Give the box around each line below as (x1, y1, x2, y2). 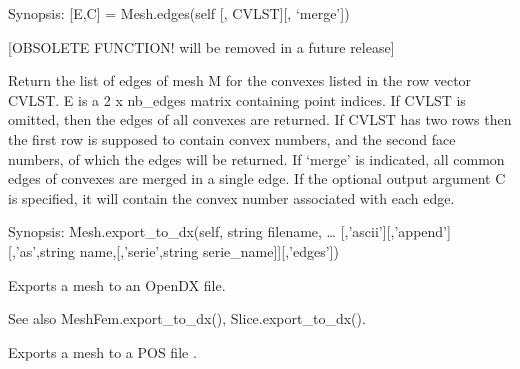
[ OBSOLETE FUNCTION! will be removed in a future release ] (8, 36, 395, 57)
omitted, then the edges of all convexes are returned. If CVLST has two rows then (8, 109, 512, 130)
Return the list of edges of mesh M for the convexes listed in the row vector (8, 70, 472, 91)
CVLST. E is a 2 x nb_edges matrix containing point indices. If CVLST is (8, 89, 466, 110)
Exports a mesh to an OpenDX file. (8, 274, 226, 295)
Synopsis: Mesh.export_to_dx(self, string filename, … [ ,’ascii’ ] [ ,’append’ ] (8, 221, 451, 242)
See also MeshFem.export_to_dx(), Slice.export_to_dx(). (8, 308, 366, 329)
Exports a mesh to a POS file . (8, 341, 197, 362)
